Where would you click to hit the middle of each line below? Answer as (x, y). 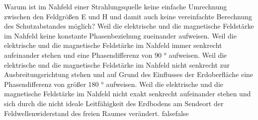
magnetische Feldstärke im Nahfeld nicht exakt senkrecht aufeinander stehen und (128, 94)
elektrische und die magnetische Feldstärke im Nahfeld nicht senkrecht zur (117, 64)
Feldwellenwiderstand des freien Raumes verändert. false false (96, 113)
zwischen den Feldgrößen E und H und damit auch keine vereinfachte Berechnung (128, 16)
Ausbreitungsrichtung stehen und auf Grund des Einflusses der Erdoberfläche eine (129, 74)
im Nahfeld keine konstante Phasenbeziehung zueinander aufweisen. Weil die (120, 35)
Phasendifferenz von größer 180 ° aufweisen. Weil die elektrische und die (114, 84)
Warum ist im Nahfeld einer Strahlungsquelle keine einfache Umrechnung (116, 6)
